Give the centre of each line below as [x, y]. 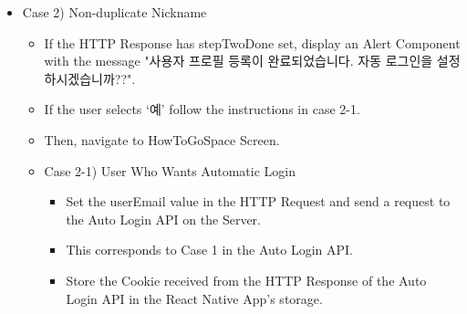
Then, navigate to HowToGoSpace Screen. [162, 139]
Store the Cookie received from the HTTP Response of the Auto [246, 280]
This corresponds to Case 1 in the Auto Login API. [209, 250]
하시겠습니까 [79, 78]
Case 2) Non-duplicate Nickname [114, 12]
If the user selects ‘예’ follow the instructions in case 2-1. [202, 109]
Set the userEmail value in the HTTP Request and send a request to [258, 201]
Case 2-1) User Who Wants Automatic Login [170, 170]
